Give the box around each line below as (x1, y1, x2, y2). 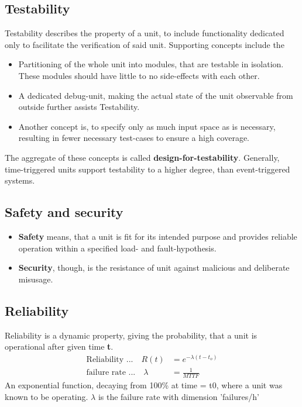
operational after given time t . (5, 340, 114, 353)
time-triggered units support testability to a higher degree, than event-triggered (5, 163, 290, 175)
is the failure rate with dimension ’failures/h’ (98, 390, 259, 402)
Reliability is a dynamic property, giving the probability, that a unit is (5, 329, 258, 341)
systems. (5, 174, 35, 187)
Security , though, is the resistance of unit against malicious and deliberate (18, 261, 290, 274)
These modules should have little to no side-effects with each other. (18, 69, 260, 81)
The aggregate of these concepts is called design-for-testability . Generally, (5, 151, 280, 163)
